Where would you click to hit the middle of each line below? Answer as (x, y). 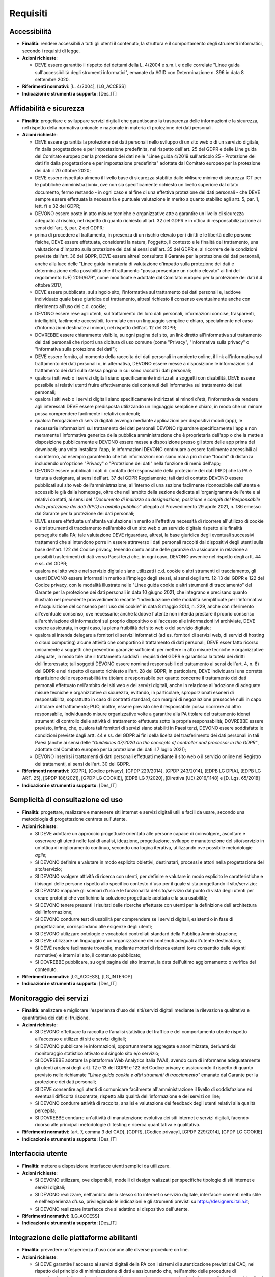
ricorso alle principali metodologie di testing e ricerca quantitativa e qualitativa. (118, 1125)
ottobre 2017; (49, 285)
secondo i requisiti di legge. (51, 51)
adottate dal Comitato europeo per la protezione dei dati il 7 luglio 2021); (111, 750)
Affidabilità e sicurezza (47, 108)
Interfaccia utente (38, 1154)
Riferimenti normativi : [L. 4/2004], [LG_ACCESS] (74, 86)
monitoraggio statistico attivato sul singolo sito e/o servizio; (97, 1053)
